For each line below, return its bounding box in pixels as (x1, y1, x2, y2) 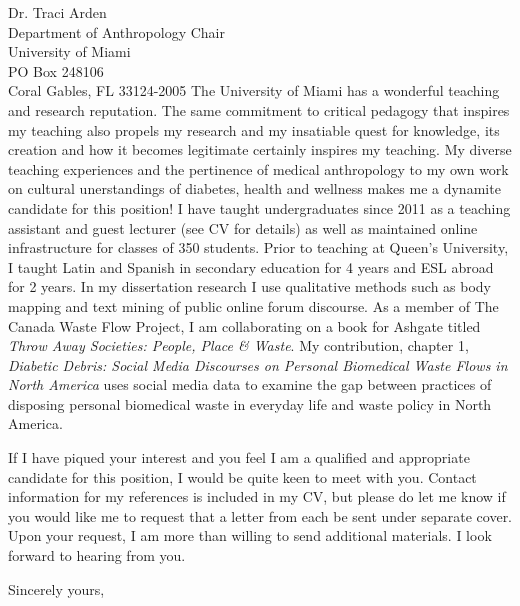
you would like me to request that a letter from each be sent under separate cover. (8, 505, 513, 526)
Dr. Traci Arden (8, 2, 107, 22)
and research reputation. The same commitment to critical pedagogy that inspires (8, 99, 510, 120)
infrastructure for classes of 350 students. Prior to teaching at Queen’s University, (8, 237, 509, 258)
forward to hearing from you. (8, 545, 186, 566)
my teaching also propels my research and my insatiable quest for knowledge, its (8, 119, 500, 140)
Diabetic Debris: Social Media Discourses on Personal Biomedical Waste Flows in (8, 354, 508, 375)
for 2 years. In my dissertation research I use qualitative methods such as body (8, 276, 491, 297)
